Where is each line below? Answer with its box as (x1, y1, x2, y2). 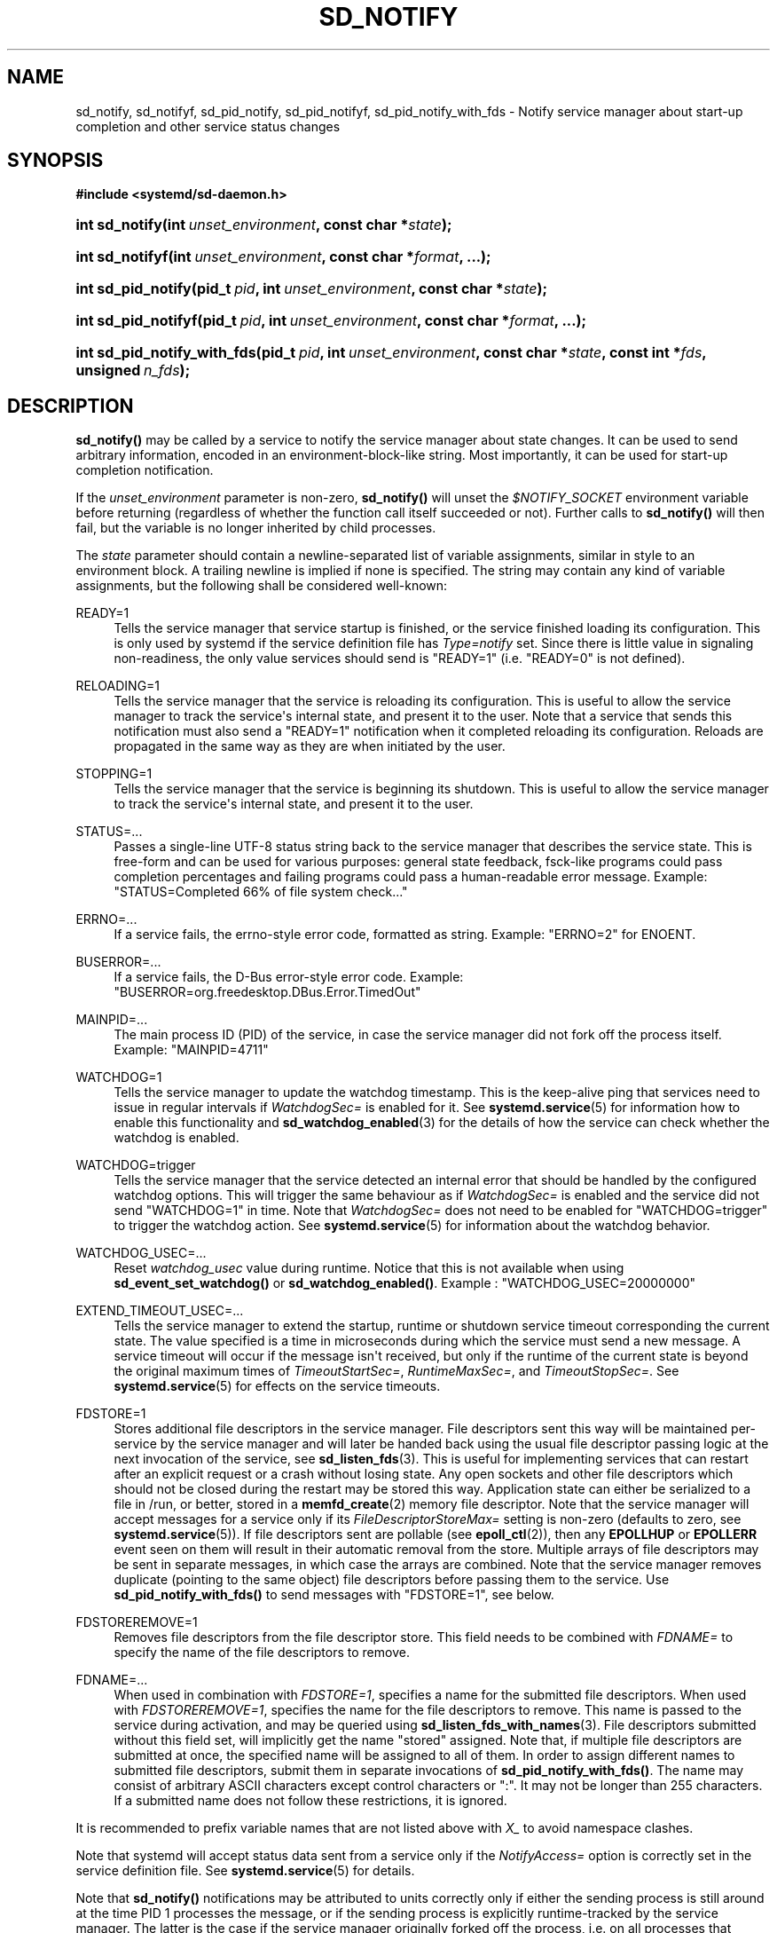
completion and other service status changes (75, 118, 341, 134)
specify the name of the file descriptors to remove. (114, 1645, 410, 1661)
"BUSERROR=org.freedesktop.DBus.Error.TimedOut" (114, 984, 421, 1000)
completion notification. (75, 462, 214, 478)
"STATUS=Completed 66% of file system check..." (114, 884, 408, 900)
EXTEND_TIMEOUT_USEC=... (75, 1303, 244, 1319)
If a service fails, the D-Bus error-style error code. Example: (114, 969, 464, 985)
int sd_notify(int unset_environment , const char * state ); (75, 216, 452, 234)
